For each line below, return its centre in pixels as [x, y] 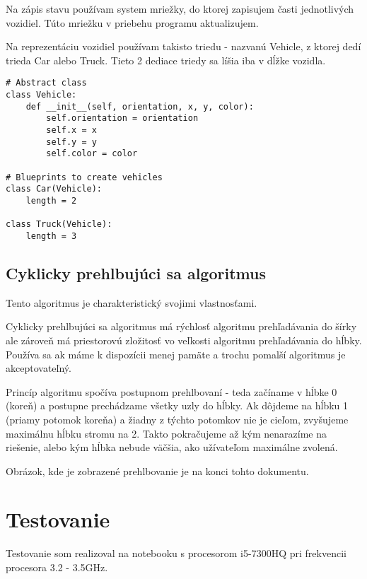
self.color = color [92, 154]
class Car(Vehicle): [54, 189]
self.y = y [71, 142]
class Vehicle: [41, 95]
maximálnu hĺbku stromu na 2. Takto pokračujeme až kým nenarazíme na [167, 433]
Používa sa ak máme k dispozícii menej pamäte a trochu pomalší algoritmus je [176, 354]
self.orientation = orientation [122, 118]
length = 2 [51, 200]
